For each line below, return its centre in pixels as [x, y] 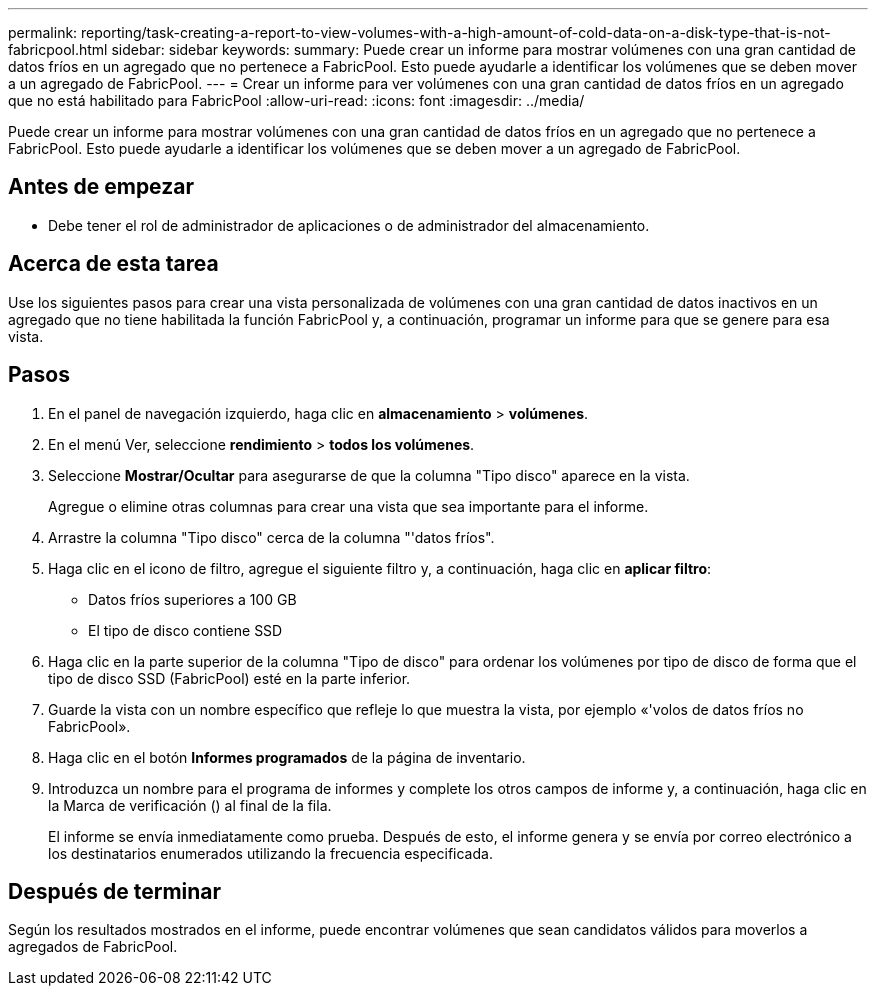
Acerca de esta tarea [113, 264]
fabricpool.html [58, 49]
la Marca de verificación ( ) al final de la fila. [190, 805]
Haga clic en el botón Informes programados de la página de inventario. [287, 757]
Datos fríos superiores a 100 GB [192, 599]
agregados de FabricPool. [93, 947]
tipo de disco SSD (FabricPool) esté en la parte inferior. [229, 678]
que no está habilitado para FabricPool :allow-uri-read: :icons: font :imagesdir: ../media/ [296, 100]
